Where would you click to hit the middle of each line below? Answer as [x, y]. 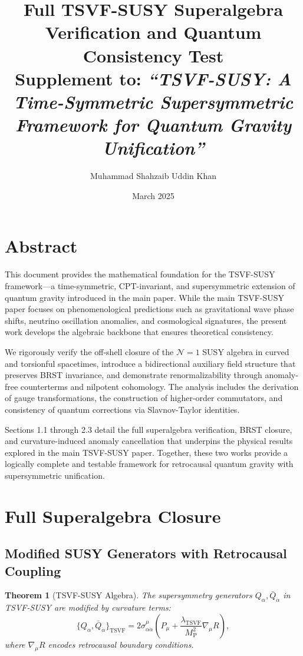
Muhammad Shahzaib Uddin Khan [153, 176]
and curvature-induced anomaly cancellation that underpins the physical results [149, 441]
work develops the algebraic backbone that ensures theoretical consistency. [139, 332]
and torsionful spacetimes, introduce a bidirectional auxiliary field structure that [150, 363]
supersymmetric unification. [55, 475]
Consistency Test [153, 55]
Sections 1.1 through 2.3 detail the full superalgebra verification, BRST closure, [149, 429]
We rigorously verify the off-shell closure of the [89, 351]
